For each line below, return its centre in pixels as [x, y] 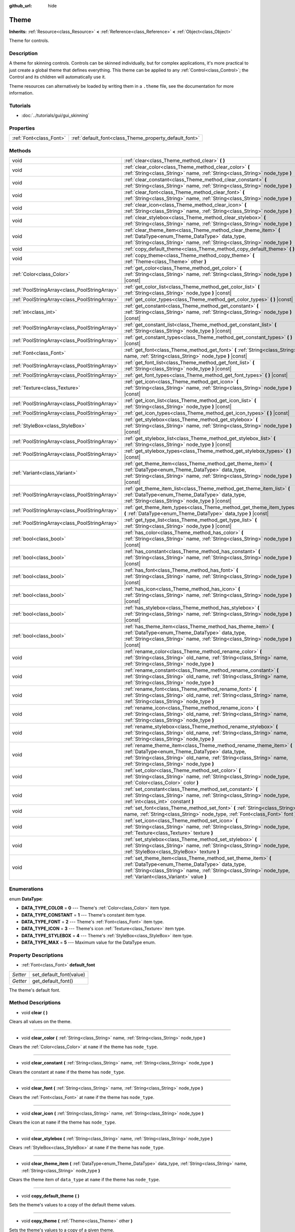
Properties [22, 128]
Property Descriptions [36, 955]
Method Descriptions [35, 1003]
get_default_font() [53, 981]
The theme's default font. [35, 990]
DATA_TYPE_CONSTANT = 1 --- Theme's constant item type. [84, 915]
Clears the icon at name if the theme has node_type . [63, 1122]
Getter [19, 981]
